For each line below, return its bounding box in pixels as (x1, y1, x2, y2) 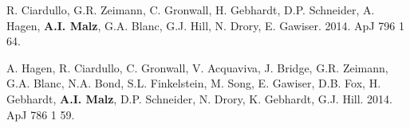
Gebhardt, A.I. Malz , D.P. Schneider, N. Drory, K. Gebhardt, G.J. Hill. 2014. (6, 90, 393, 107)
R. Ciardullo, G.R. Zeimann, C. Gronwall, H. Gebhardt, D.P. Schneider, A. (6, 2, 375, 17)
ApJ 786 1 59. (6, 106, 75, 122)
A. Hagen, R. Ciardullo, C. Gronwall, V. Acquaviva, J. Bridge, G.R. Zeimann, (6, 59, 388, 76)
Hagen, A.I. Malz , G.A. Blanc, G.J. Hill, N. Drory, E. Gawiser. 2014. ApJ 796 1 (6, 17, 404, 33)
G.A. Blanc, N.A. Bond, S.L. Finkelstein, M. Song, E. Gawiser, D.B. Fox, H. (6, 75, 381, 91)
